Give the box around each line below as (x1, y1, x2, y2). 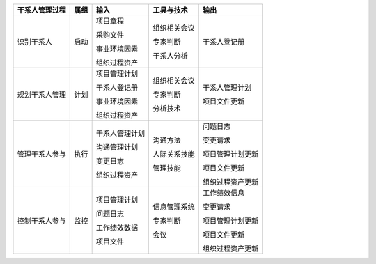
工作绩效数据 (95, 223, 139, 233)
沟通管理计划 (95, 143, 139, 152)
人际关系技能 (152, 150, 195, 159)
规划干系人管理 (17, 90, 66, 99)
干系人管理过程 (17, 6, 66, 15)
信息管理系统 (152, 202, 195, 212)
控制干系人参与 (17, 216, 66, 226)
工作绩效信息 (202, 188, 245, 198)
